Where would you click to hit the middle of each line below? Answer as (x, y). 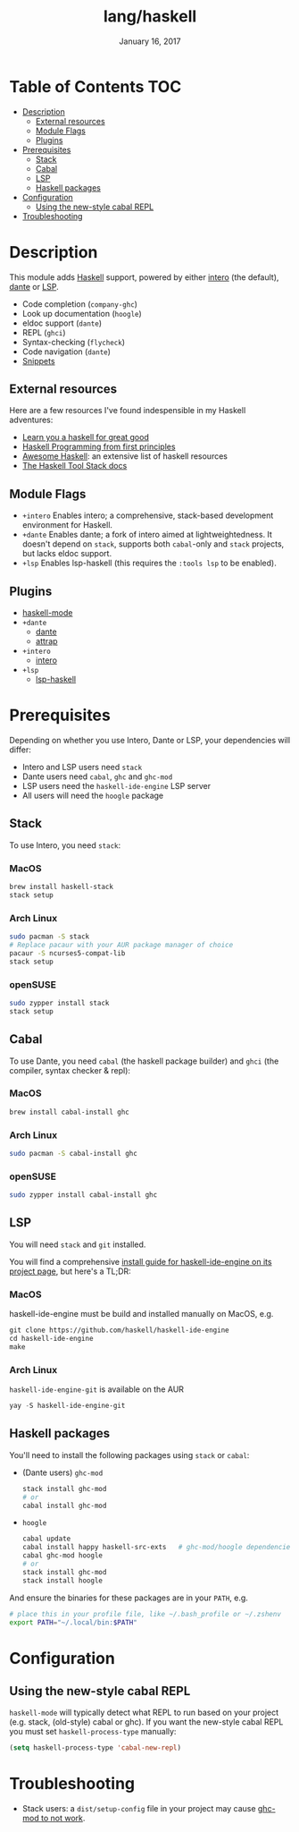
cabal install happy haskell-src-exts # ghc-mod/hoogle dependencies (158, 1548)
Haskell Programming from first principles (99, 447)
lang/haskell (150, 17)
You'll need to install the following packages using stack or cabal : (129, 1455)
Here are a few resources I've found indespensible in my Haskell (128, 411)
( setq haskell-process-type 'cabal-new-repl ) (95, 1748)
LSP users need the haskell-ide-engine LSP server (116, 786)
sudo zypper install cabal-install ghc (83, 1195)
